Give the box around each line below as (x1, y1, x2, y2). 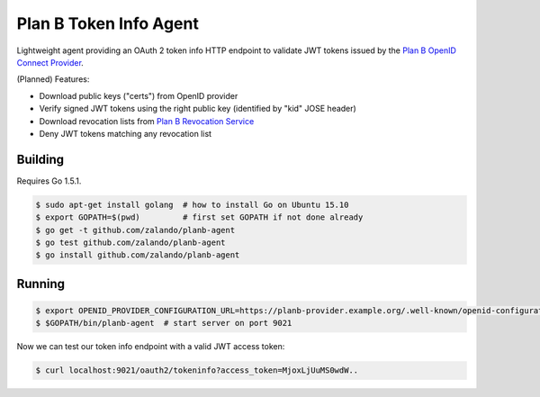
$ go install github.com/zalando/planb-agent (35, 250, 240, 260)
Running (16, 275, 66, 292)
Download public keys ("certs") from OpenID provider (39, 90, 238, 101)
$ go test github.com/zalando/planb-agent (35, 237, 226, 248)
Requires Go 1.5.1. (16, 176, 82, 186)
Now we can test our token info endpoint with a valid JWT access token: (16, 341, 285, 352)
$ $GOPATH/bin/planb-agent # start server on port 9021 (35, 318, 292, 329)
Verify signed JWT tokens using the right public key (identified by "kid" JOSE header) (39, 104, 357, 114)
